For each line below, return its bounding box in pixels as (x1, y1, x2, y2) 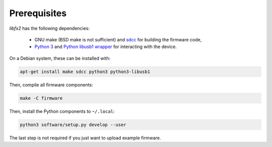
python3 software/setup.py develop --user (20, 122, 126, 127)
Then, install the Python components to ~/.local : (9, 108, 115, 114)
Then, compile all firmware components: (9, 81, 93, 88)
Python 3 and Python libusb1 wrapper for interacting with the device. (34, 43, 177, 50)
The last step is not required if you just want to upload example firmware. (9, 134, 161, 141)
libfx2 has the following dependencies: (9, 25, 90, 31)
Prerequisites (9, 8, 67, 19)
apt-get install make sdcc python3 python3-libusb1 (20, 69, 151, 74)
